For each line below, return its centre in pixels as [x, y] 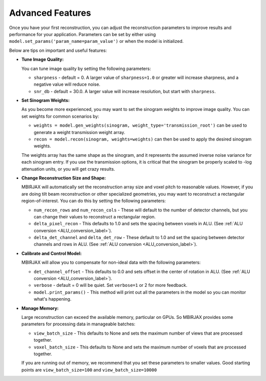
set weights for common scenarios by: [60, 116]
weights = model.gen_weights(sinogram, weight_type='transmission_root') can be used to [140, 125]
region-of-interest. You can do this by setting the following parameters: [94, 201]
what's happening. [52, 299]
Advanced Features [50, 13]
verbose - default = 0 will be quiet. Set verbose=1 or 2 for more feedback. [111, 285]
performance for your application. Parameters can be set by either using [83, 34]
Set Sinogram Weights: [46, 101]
